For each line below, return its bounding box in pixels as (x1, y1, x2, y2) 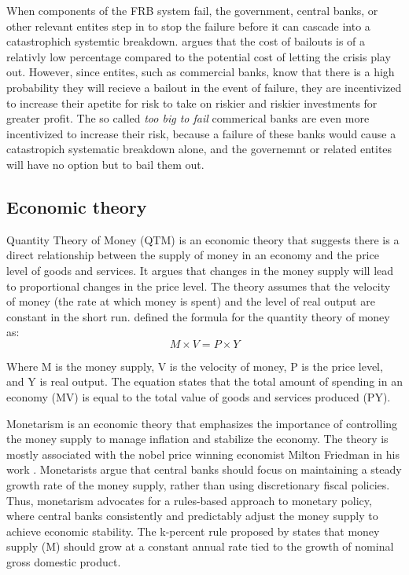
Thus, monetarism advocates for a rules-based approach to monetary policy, (6, 492, 372, 508)
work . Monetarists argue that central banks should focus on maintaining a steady (6, 461, 402, 478)
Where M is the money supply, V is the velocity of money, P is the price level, (6, 357, 383, 374)
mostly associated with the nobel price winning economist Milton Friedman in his (6, 445, 400, 462)
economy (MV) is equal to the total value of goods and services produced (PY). (6, 389, 391, 405)
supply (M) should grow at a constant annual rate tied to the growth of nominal (6, 538, 394, 555)
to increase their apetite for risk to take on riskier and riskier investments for (6, 94, 378, 111)
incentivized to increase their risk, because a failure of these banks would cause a (6, 125, 396, 141)
